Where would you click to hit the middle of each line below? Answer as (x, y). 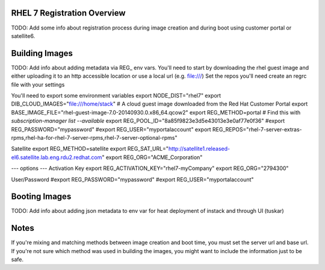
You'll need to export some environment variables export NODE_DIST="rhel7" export (116, 95)
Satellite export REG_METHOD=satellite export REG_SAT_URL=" (90, 149)
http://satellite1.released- (199, 149)
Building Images (42, 53)
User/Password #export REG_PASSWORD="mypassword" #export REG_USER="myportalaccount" (132, 179)
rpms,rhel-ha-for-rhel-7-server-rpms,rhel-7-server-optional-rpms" (94, 137)
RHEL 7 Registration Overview (68, 13)
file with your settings (38, 84)
